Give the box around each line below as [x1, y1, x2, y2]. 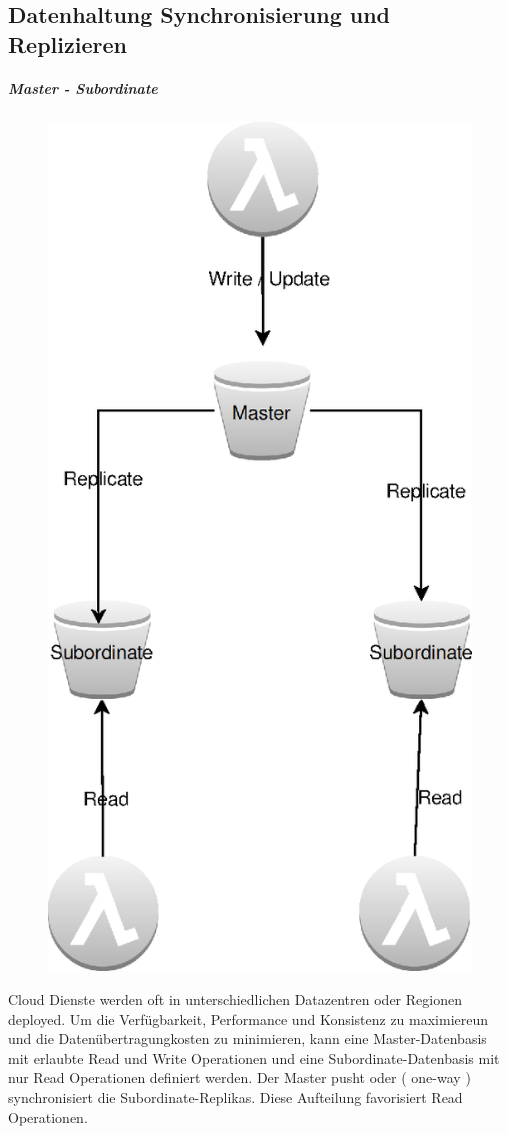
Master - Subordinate [8, 77, 158, 98]
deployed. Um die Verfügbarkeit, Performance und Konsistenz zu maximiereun [8, 1008, 489, 1029]
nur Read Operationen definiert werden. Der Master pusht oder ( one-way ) [8, 1067, 471, 1088]
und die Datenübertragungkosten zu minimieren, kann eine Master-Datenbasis [8, 1028, 487, 1049]
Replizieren [8, 28, 127, 59]
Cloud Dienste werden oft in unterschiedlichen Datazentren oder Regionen [8, 988, 462, 1009]
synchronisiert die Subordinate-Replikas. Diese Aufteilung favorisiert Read [8, 1086, 463, 1107]
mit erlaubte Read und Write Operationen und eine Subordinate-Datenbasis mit [8, 1047, 500, 1068]
